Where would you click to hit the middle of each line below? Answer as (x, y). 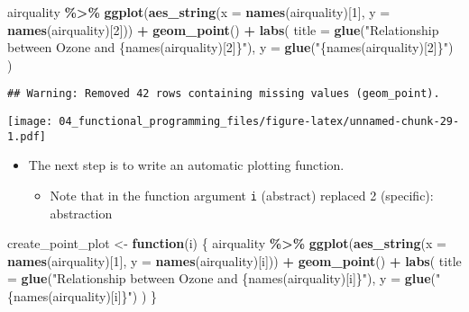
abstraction (81, 213)
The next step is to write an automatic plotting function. (186, 165)
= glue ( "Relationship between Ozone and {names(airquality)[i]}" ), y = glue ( (222, 278)
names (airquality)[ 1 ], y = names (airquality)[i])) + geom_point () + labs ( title (234, 260)
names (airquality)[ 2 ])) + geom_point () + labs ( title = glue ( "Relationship (223, 29)
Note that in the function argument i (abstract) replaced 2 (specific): (242, 195)
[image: (30, 122)
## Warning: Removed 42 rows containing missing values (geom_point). (224, 94)
